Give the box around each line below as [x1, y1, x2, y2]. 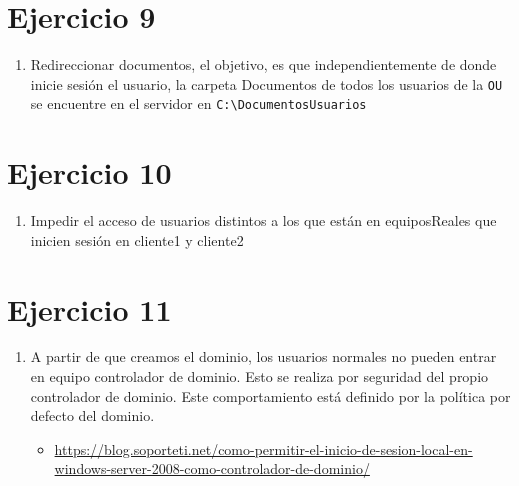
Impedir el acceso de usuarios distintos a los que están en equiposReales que [30, 210, 497, 231]
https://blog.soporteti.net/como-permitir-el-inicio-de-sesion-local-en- [54, 438, 473, 459]
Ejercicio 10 [7, 152, 172, 193]
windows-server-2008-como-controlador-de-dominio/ [54, 458, 370, 479]
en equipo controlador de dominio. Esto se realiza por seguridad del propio [30, 366, 489, 387]
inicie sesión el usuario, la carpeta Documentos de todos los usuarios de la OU [30, 73, 503, 94]
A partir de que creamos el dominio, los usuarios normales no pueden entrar [30, 346, 497, 367]
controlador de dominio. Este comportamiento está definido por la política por [30, 385, 511, 406]
